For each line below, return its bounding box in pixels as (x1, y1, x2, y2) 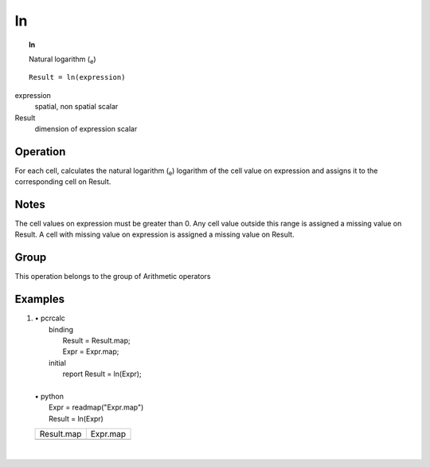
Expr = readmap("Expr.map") (49, 402, 144, 412)
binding (49, 324, 74, 334)
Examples (14, 292, 65, 306)
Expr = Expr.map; (62, 347, 119, 356)
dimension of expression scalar (34, 124, 138, 133)
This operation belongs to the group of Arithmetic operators (14, 272, 211, 281)
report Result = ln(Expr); (62, 369, 143, 379)
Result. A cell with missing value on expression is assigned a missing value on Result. (14, 230, 295, 239)
